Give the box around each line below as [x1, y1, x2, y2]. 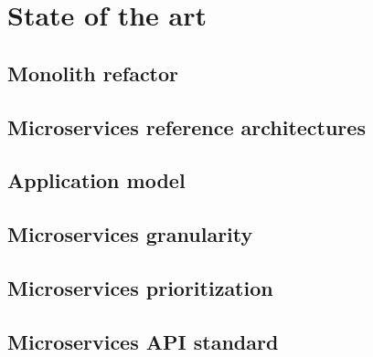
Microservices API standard [7, 327, 279, 355]
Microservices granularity [7, 220, 253, 248]
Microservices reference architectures [7, 112, 366, 141]
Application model [7, 166, 186, 194]
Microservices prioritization [7, 273, 273, 301]
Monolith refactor [7, 58, 179, 87]
